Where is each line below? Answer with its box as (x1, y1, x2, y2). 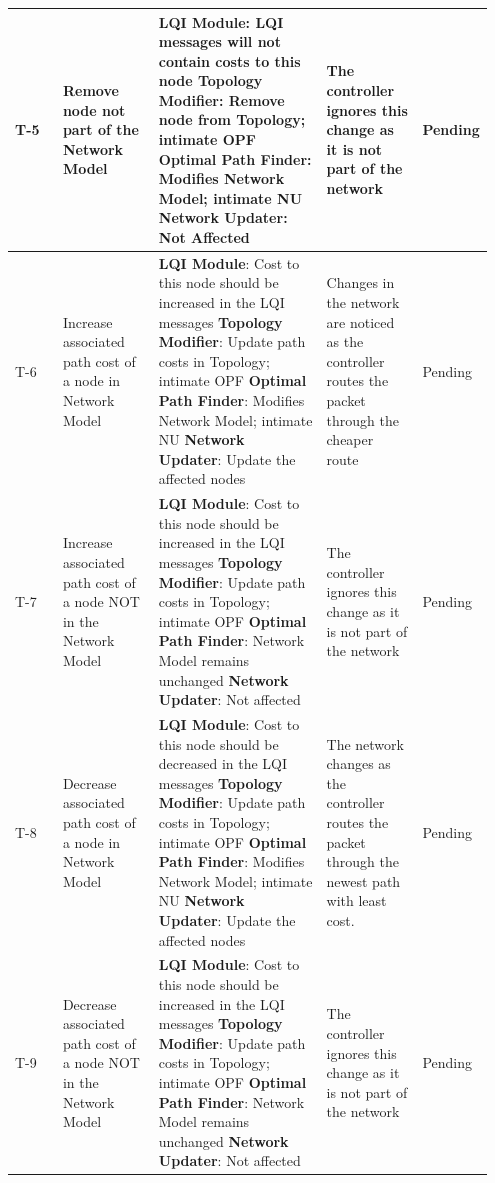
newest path (326, 870, 401, 891)
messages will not (158, 31, 281, 52)
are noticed (326, 311, 395, 332)
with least (326, 890, 387, 911)
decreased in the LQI (158, 753, 288, 774)
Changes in (326, 272, 395, 293)
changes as (326, 753, 391, 774)
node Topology (158, 70, 263, 91)
